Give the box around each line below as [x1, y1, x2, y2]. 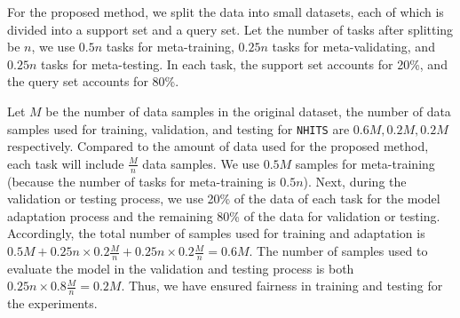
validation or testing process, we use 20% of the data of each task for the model [7, 189, 440, 208]
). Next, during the [303, 171, 407, 190]
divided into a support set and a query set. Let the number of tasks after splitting [7, 20, 454, 38]
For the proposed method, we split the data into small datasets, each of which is [7, 3, 444, 20]
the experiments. [7, 294, 98, 313]
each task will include [7, 154, 124, 172]
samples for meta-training [295, 154, 435, 172]
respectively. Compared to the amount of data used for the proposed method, [7, 137, 429, 155]
